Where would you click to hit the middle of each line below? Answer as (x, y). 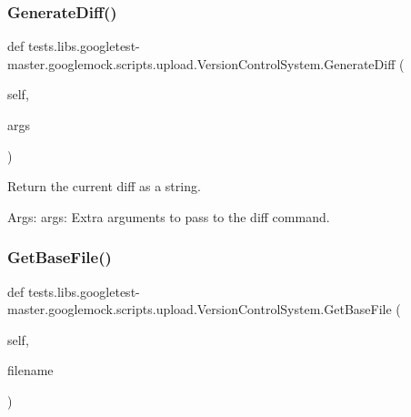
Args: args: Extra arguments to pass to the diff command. (169, 216)
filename (30, 370)
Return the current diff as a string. (104, 186)
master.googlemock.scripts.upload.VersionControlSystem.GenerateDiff (201, 63)
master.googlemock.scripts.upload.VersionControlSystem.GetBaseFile (200, 309)
